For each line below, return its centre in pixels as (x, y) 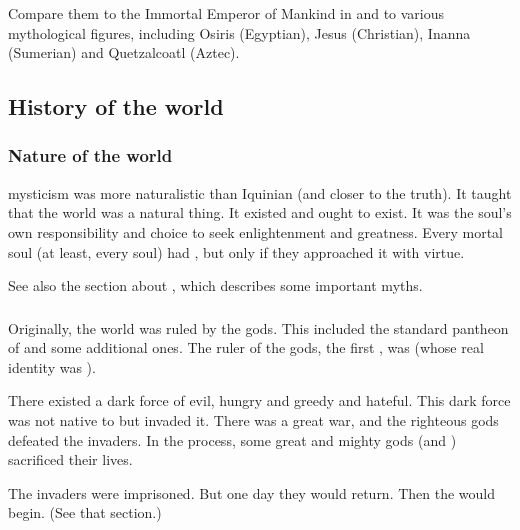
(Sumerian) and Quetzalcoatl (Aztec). (124, 52)
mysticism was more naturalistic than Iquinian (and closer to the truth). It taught (260, 192)
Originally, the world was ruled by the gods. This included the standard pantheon (258, 327)
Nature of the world (90, 155)
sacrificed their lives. (70, 459)
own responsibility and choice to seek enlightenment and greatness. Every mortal (255, 231)
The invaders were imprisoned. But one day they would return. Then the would (252, 492)
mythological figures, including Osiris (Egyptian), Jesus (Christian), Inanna (239, 32)
